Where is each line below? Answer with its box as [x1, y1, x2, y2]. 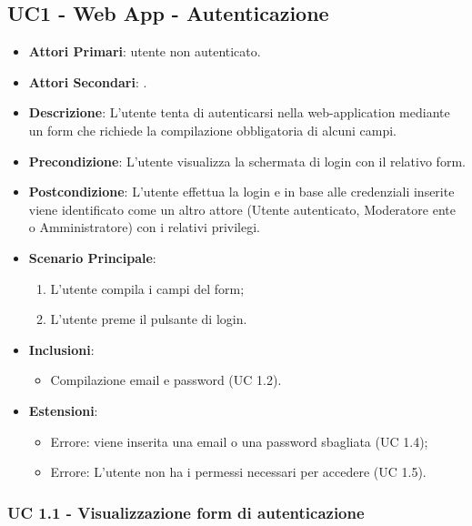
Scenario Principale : [28, 248, 156, 267]
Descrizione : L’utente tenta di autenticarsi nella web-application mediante [28, 103, 450, 122]
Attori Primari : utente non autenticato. [28, 42, 261, 61]
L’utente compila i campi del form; [50, 278, 245, 298]
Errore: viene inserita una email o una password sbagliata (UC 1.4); [50, 431, 428, 450]
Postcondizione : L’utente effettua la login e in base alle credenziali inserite [28, 182, 455, 201]
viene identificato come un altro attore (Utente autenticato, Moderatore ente [28, 199, 456, 218]
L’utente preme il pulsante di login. [50, 309, 247, 329]
